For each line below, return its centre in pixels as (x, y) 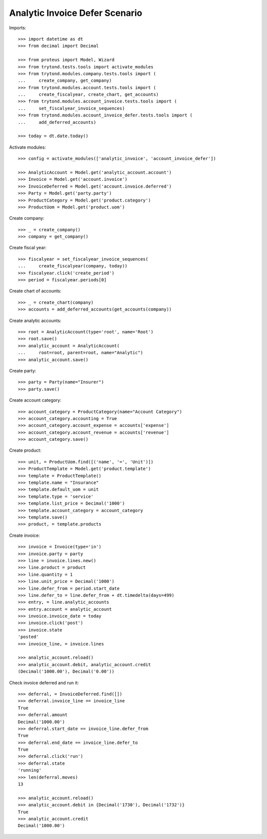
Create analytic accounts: (35, 320)
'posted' (28, 637)
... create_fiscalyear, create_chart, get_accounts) (89, 95)
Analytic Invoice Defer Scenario (76, 13)
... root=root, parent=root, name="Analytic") (81, 353)
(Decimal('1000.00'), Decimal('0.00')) (66, 672)
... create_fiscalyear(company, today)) (73, 266)
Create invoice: (24, 535)
